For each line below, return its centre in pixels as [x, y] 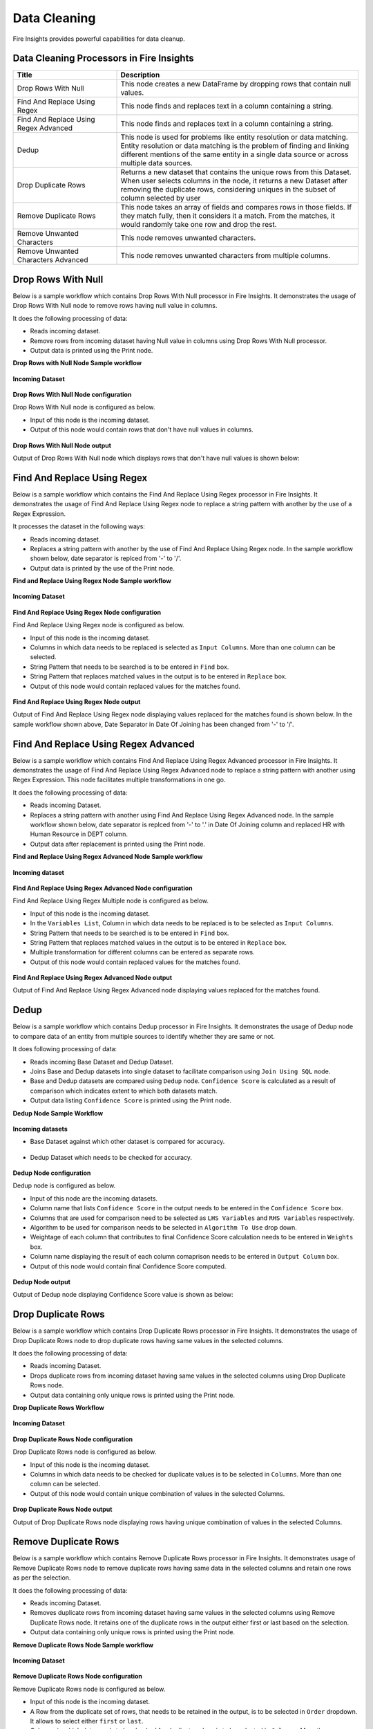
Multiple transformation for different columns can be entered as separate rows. [142, 952]
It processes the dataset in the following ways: [79, 526]
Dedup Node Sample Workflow [58, 1113]
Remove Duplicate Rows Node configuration [78, 1676]
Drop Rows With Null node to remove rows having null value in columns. [115, 306]
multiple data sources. [156, 163]
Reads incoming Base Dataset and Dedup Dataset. [102, 1062]
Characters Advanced [52, 260]
